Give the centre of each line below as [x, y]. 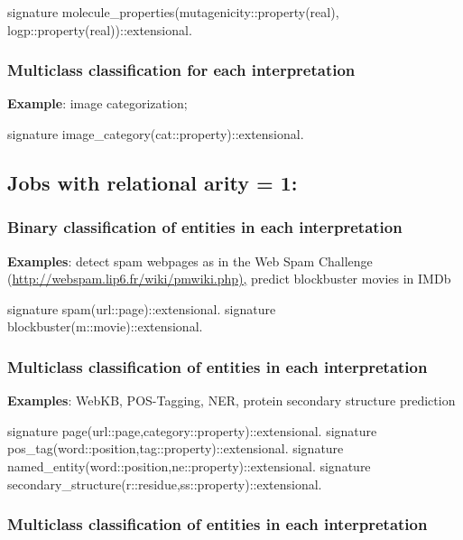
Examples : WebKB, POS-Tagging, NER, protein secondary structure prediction [231, 400]
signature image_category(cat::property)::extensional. [156, 134]
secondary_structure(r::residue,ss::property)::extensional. [165, 484]
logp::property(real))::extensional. [100, 29]
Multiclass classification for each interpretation [181, 70]
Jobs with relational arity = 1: [153, 182]
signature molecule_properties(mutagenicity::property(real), [173, 12]
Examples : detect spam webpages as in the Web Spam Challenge [190, 261]
